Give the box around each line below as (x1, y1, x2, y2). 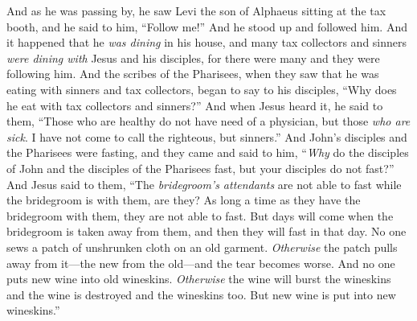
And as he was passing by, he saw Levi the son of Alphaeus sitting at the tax (6, 2, 386, 19)
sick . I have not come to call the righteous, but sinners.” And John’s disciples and (6, 128, 407, 145)
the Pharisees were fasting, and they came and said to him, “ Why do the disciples (6, 144, 409, 161)
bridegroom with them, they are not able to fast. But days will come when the (6, 207, 394, 224)
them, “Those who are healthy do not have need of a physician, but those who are (6, 113, 411, 130)
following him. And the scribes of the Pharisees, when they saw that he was (6, 65, 379, 82)
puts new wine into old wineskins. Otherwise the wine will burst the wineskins (6, 270, 391, 287)
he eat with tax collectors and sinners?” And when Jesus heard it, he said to (6, 97, 383, 113)
